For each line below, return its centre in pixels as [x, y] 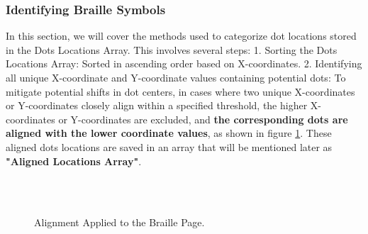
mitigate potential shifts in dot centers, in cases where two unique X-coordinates [180, 91]
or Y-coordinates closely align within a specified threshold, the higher [157, 105]
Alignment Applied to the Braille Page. [119, 222]
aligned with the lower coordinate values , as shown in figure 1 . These [169, 133]
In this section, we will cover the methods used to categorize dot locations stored [181, 36]
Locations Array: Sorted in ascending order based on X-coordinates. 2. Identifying [184, 63]
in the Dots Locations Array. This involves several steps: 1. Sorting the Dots [172, 49]
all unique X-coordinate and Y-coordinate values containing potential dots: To [176, 77]
